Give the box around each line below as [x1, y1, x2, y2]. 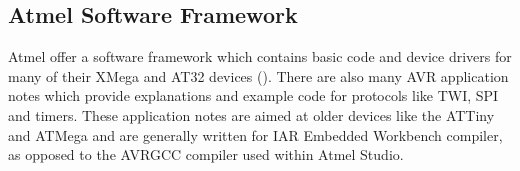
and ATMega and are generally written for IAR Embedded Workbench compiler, [8, 124, 503, 145]
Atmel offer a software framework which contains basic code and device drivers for [8, 46, 512, 67]
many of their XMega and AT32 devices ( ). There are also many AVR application [8, 65, 509, 86]
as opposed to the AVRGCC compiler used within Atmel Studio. [8, 144, 404, 165]
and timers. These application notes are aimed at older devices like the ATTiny [8, 104, 495, 125]
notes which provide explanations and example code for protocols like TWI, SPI [8, 85, 499, 106]
